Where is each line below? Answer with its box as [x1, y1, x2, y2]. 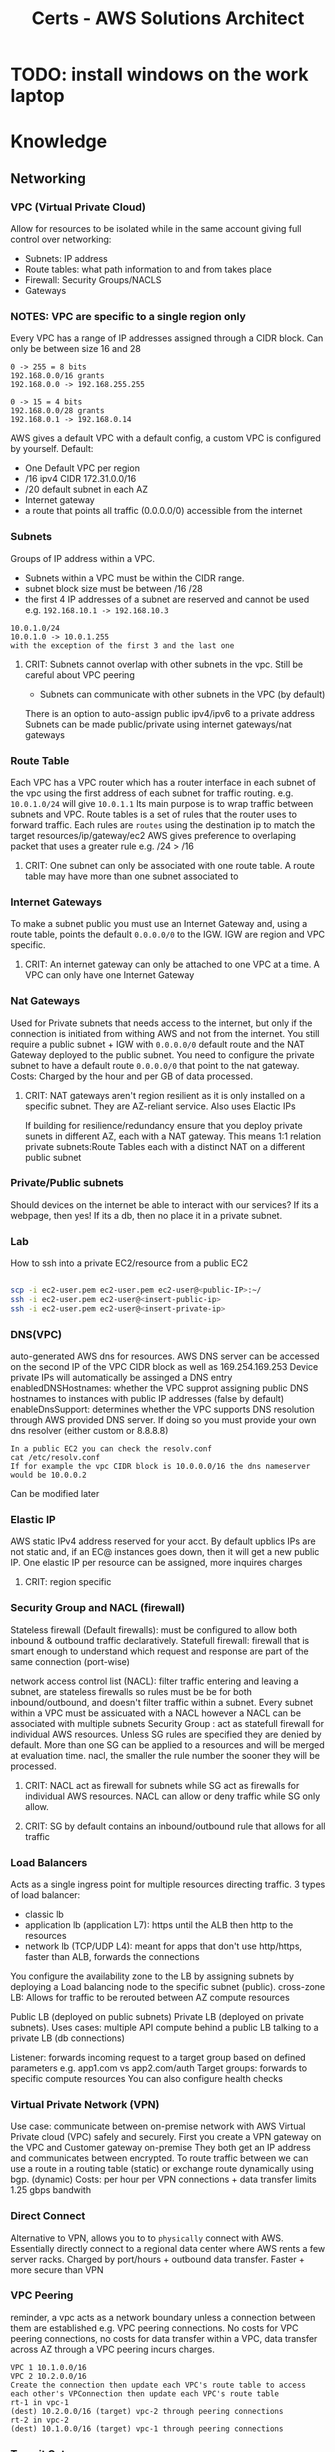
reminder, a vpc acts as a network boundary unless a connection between [10, 2311, 316, 2323]
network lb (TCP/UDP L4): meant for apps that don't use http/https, [24, 1940, 303, 1952]
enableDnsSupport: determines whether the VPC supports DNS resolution [10, 1403, 315, 1416]
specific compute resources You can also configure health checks [10, 2072, 283, 2084]
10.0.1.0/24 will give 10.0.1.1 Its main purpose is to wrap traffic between [10, 797, 314, 809]
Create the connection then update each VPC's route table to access [10, 2380, 307, 2390]
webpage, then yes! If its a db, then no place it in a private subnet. [10, 1209, 283, 1221]
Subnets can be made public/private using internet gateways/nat [24, 718, 292, 730]
